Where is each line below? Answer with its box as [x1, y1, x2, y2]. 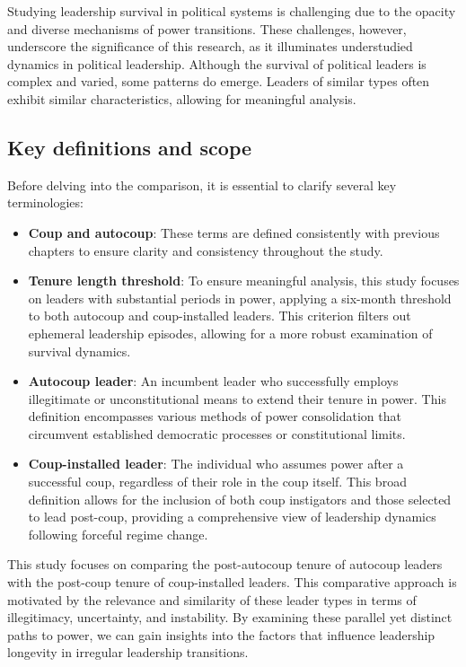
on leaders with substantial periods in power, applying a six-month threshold [28, 288, 452, 307]
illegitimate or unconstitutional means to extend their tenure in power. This [28, 389, 446, 408]
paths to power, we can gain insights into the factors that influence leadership [7, 625, 435, 644]
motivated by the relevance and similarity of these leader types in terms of [7, 590, 417, 609]
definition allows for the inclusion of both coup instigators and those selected [28, 489, 452, 508]
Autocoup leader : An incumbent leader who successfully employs [28, 372, 399, 391]
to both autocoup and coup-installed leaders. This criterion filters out [28, 306, 411, 325]
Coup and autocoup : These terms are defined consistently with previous [28, 223, 440, 241]
